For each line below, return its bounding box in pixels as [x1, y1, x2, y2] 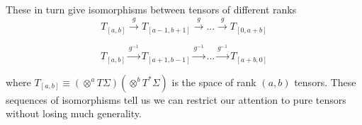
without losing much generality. [6, 106, 142, 121]
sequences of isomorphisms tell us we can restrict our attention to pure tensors [6, 92, 346, 107]
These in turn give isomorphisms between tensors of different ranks [6, 2, 297, 16]
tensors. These [294, 74, 356, 89]
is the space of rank [171, 74, 256, 89]
